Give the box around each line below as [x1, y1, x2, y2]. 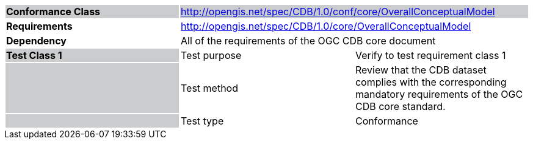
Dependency [6, 35, 67, 47]
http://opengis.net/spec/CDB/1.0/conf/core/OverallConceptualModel [180, 5, 495, 18]
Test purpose [180, 49, 242, 61]
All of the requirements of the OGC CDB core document [180, 35, 436, 47]
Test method [180, 82, 238, 94]
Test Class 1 [6, 49, 62, 61]
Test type [180, 115, 224, 127]
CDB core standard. [355, 100, 446, 112]
